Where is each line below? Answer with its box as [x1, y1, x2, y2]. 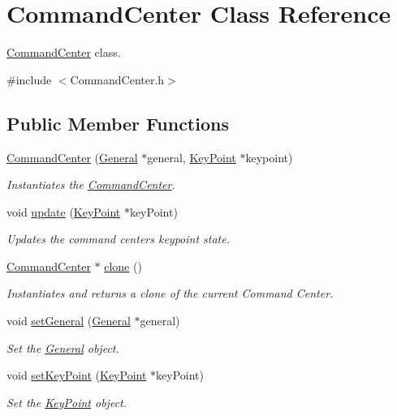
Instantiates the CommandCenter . [6, 176, 175, 193]
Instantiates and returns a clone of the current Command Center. [6, 285, 334, 302]
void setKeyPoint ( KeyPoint [6, 367, 147, 384]
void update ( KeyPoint [6, 203, 121, 220]
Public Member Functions [6, 110, 229, 135]
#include [6, 71, 52, 88]
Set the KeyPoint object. [6, 393, 127, 410]
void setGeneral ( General [6, 312, 131, 329]
